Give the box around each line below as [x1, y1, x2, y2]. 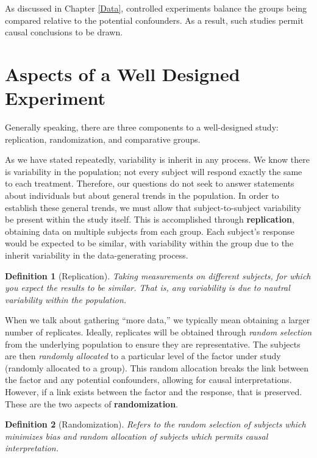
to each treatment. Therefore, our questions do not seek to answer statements [5, 177, 294, 190]
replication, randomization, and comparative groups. [5, 132, 201, 145]
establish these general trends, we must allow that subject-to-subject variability [5, 201, 301, 213]
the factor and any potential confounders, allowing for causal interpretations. [5, 373, 292, 386]
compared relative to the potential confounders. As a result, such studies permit [5, 13, 304, 26]
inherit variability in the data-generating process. [5, 249, 188, 262]
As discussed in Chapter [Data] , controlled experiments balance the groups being [5, 2, 307, 14]
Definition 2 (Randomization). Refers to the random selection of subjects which [5, 418, 306, 431]
